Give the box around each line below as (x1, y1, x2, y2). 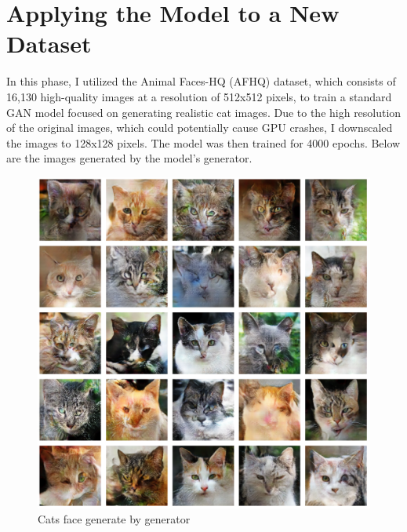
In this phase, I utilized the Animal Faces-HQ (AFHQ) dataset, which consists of (6, 73, 396, 89)
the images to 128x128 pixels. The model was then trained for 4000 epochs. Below (6, 134, 401, 151)
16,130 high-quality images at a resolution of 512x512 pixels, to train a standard (6, 88, 392, 104)
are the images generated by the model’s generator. (6, 150, 253, 166)
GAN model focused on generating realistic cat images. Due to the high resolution (6, 104, 402, 120)
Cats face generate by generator (38, 511, 191, 527)
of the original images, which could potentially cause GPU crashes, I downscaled (6, 119, 393, 136)
